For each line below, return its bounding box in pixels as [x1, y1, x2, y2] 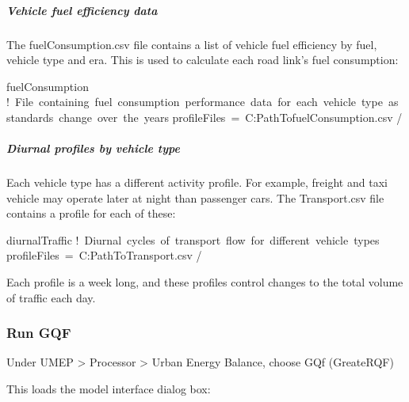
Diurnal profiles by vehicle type [6, 140, 180, 157]
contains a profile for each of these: [6, 205, 176, 222]
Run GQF [6, 323, 71, 343]
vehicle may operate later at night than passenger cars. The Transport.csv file [6, 189, 384, 206]
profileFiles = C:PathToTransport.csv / [6, 247, 202, 264]
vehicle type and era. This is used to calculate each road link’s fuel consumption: [6, 51, 399, 68]
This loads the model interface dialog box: [6, 381, 211, 397]
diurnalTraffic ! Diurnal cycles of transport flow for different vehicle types [6, 231, 380, 248]
